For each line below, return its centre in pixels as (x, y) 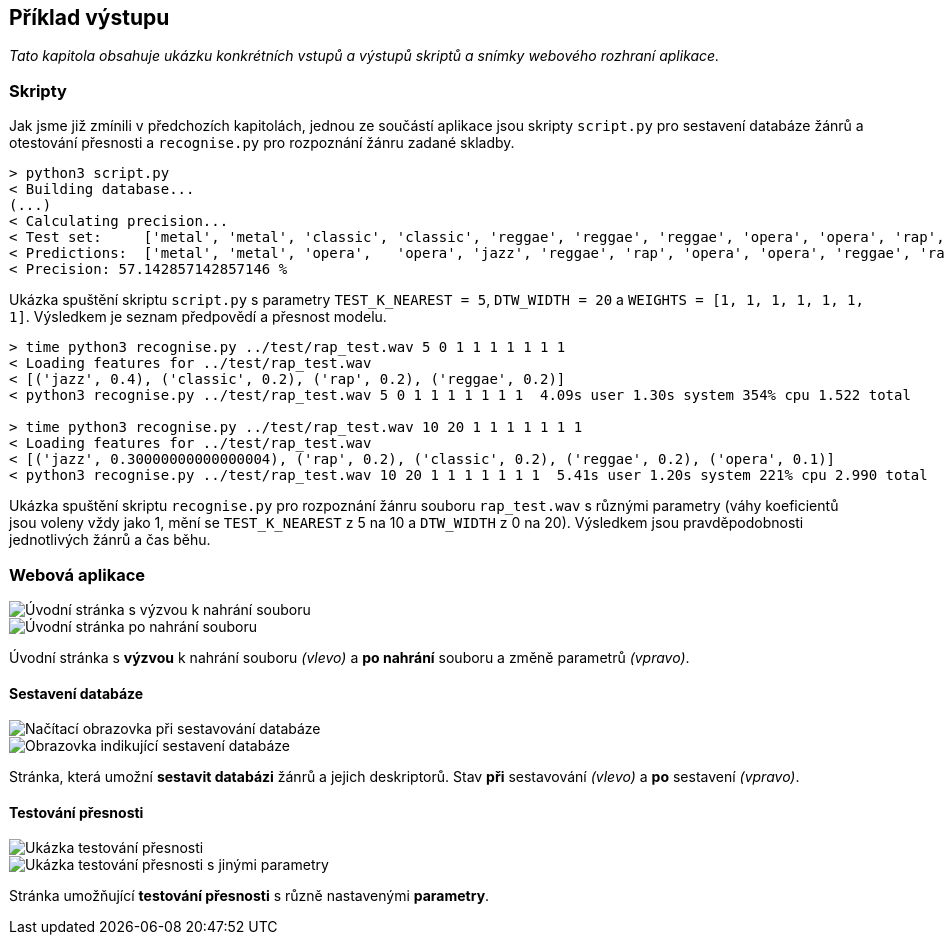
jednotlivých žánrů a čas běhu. (110, 540)
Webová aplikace (77, 574)
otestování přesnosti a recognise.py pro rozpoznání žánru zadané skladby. (262, 143)
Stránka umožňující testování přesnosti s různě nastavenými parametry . (249, 896)
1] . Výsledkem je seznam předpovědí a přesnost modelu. (198, 317)
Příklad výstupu (89, 17)
